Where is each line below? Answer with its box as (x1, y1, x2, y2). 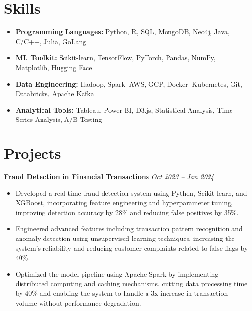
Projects (4, 143, 61, 163)
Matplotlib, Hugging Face (15, 62, 92, 72)
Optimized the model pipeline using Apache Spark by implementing (15, 268, 219, 279)
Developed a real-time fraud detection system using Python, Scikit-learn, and (15, 188, 247, 198)
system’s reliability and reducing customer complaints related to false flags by (15, 242, 248, 253)
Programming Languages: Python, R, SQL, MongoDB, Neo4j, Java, (15, 26, 230, 37)
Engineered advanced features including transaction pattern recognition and (15, 223, 243, 234)
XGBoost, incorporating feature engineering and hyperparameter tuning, (15, 197, 233, 208)
